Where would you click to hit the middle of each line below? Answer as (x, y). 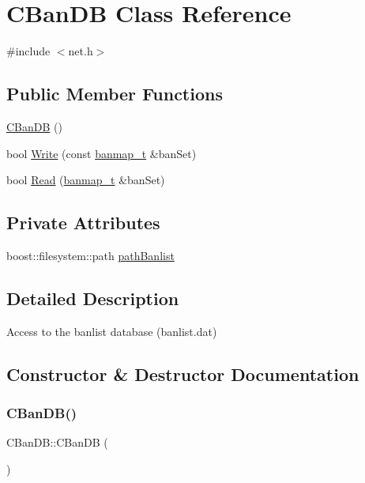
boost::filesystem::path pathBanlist (90, 255)
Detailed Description (93, 298)
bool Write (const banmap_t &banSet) (102, 153)
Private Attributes (83, 223)
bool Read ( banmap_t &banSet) (86, 180)
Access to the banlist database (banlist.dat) (112, 331)
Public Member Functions (115, 94)
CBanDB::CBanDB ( (57, 442)
